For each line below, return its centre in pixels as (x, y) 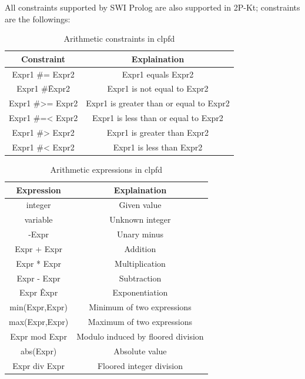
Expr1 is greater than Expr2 (158, 132)
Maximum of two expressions (140, 322)
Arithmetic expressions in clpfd (106, 169)
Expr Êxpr (39, 292)
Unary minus (140, 234)
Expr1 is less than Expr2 (158, 147)
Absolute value (140, 351)
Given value (140, 205)
